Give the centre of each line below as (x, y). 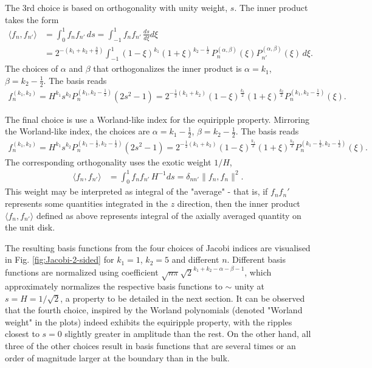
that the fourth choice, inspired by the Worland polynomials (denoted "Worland (154, 310)
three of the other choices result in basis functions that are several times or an (150, 346)
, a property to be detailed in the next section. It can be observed (183, 298)
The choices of (32, 68)
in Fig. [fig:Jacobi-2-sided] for (60, 259)
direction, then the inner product (239, 203)
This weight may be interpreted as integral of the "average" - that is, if (136, 191)
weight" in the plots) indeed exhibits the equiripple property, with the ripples (149, 321)
